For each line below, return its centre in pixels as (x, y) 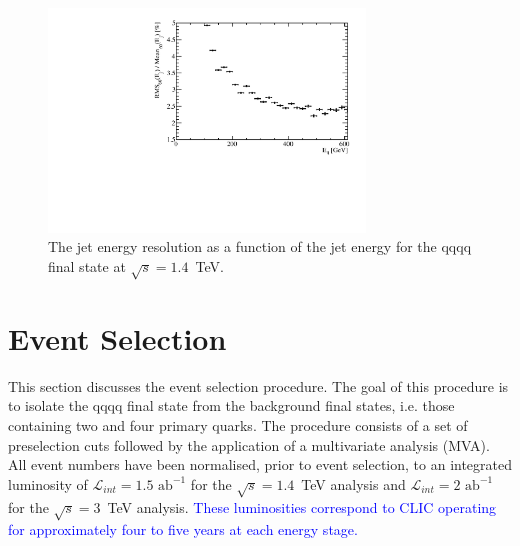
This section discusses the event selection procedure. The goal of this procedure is (258, 385)
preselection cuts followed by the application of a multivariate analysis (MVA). (249, 444)
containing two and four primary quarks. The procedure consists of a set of (238, 425)
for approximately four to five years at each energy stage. (183, 529)
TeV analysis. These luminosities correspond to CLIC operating (302, 506)
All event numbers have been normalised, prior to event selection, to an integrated (260, 464)
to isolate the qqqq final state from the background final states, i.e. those (231, 405)
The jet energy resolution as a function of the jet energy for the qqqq (260, 246)
